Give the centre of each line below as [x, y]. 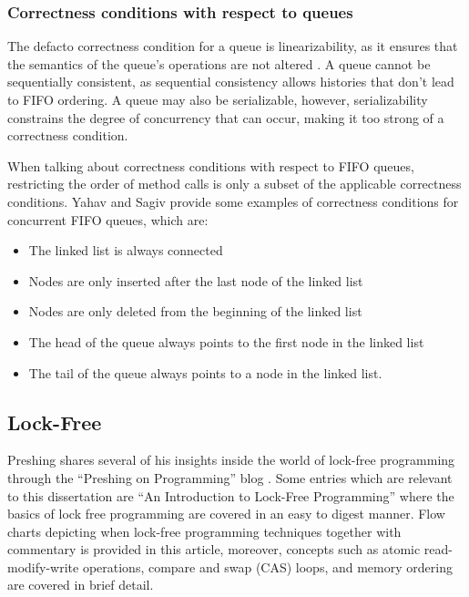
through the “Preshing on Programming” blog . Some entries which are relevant [230, 477]
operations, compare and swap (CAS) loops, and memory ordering [267, 566]
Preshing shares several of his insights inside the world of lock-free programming [231, 460]
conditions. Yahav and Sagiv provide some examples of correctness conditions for [233, 201]
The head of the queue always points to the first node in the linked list [226, 341]
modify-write [43, 566]
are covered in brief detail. [81, 585]
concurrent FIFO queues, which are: [108, 219]
